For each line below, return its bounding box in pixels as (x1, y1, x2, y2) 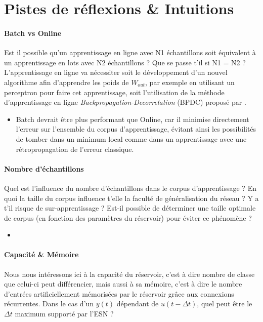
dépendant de (116, 298, 159, 309)
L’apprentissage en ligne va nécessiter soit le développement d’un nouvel (4, 67, 228, 77)
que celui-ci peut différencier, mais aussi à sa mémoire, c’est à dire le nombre (4, 278, 242, 289)
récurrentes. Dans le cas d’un (4, 298, 94, 309)
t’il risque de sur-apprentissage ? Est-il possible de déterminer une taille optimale (4, 203, 256, 213)
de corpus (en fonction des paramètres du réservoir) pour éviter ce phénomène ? (4, 212, 252, 223)
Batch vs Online (4, 27, 62, 38)
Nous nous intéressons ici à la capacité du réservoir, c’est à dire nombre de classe (4, 268, 255, 279)
